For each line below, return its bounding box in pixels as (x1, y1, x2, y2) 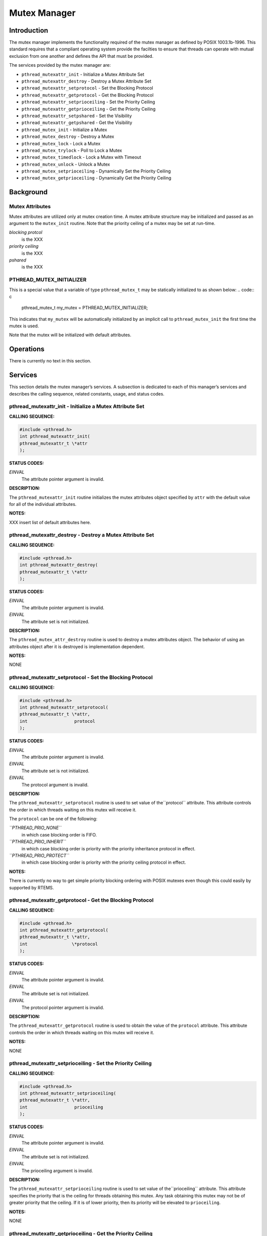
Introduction (9, 26, 48, 35)
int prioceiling (19, 1104, 103, 1110)
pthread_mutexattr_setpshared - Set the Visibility (21, 113, 132, 119)
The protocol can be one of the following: (9, 816, 97, 822)
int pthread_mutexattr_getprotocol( (19, 927, 109, 933)
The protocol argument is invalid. (21, 782, 89, 788)
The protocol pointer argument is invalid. (21, 1004, 104, 1011)
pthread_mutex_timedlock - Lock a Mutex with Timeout (21, 154, 141, 160)
